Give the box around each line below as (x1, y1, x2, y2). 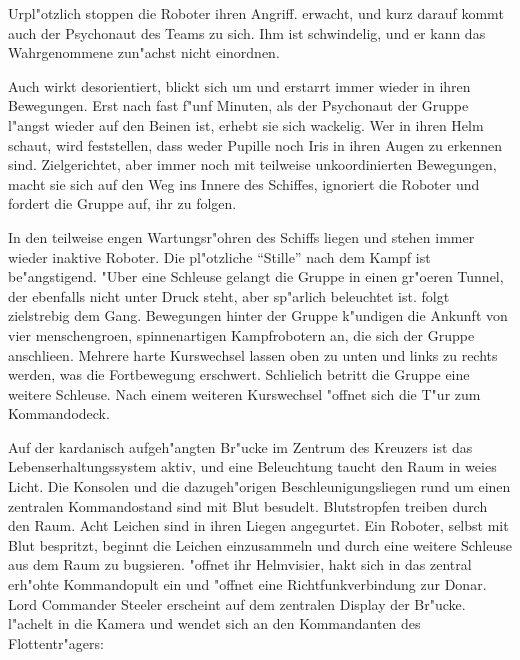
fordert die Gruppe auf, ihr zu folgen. (8, 193, 237, 214)
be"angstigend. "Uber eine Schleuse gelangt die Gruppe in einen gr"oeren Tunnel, (8, 266, 504, 287)
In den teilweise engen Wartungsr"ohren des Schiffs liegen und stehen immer (8, 226, 475, 247)
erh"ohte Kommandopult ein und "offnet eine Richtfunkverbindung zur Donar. (8, 574, 487, 595)
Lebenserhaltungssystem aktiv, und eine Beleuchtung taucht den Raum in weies (8, 456, 497, 477)
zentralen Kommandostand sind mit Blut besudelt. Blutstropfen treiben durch (8, 495, 488, 516)
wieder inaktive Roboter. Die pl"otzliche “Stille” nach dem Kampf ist (8, 246, 431, 267)
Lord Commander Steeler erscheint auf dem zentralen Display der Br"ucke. (8, 593, 466, 614)
